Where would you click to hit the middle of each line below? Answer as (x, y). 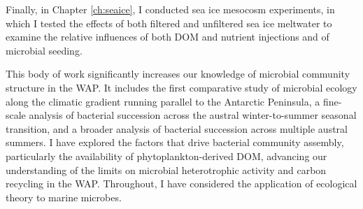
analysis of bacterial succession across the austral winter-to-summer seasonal (193, 115)
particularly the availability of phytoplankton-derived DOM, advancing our (166, 156)
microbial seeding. (44, 50)
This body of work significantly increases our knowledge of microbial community (178, 74)
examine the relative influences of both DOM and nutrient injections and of (168, 37)
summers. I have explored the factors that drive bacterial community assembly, (175, 142)
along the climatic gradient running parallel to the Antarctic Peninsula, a (163, 101)
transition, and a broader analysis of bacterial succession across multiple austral (177, 128)
